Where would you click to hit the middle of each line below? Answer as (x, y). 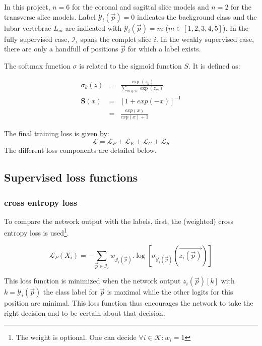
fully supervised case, (37, 39)
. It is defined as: (214, 65)
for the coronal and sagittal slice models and (140, 7)
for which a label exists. (164, 49)
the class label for (70, 292)
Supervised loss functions (71, 177)
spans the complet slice (116, 39)
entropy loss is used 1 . (37, 232)
